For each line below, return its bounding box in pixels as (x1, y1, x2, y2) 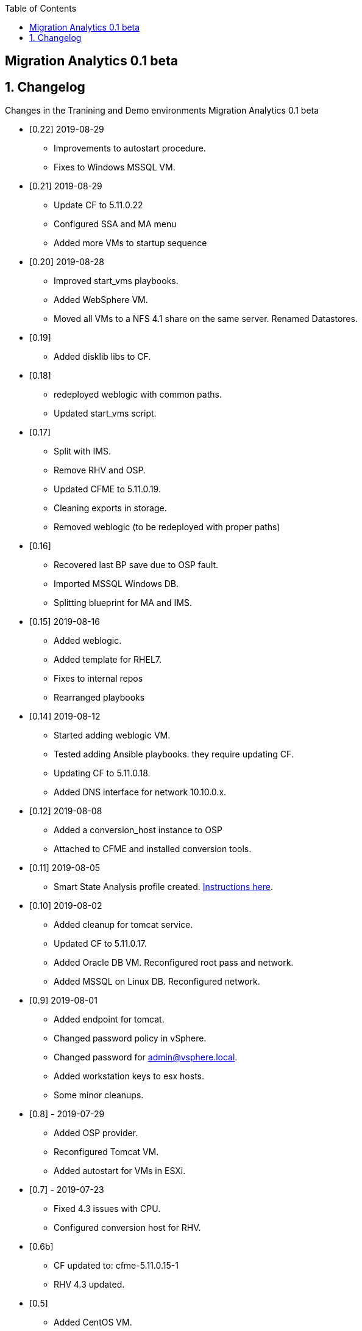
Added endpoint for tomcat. (54, 1014, 165, 1025)
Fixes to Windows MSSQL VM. (54, 162, 176, 173)
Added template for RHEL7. (54, 654, 162, 665)
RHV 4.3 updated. (54, 1279, 125, 1290)
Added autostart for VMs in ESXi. (54, 1165, 186, 1176)
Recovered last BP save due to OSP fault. (54, 560, 219, 571)
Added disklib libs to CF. (54, 351, 151, 362)
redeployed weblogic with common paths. (54, 389, 222, 400)
